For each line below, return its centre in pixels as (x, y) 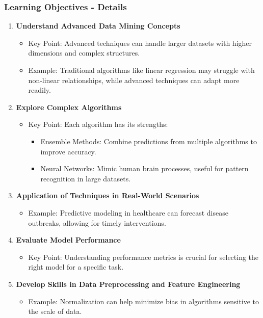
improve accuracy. (68, 151)
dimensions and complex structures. (84, 53)
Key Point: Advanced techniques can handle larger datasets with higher (140, 43)
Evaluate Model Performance (68, 240)
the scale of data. (55, 311)
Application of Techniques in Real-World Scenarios (108, 195)
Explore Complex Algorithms (69, 107)
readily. (40, 90)
